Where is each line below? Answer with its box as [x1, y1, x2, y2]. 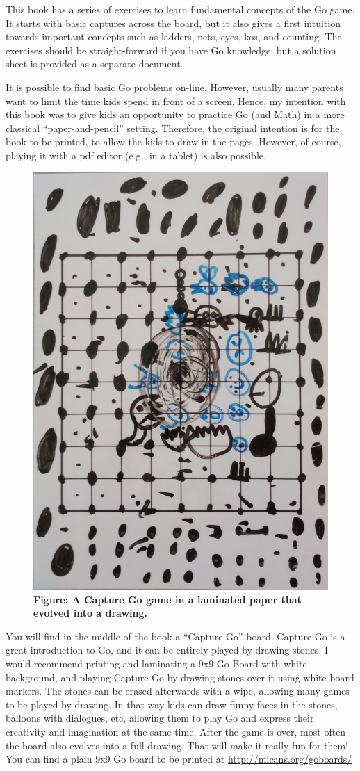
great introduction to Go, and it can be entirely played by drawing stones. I [6, 642, 328, 657]
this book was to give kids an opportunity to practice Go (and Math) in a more [6, 107, 345, 122]
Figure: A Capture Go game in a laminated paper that [33, 592, 302, 606]
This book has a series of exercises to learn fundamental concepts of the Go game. [6, 2, 355, 16]
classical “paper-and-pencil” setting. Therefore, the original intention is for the [6, 120, 340, 135]
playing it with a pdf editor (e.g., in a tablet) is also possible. [6, 147, 266, 162]
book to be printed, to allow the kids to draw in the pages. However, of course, [6, 134, 341, 149]
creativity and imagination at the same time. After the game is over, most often [6, 724, 346, 738]
